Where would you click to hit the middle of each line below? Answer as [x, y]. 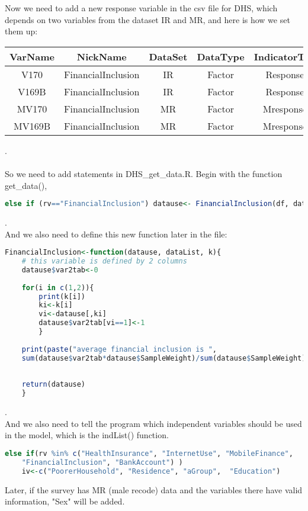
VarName [32, 56]
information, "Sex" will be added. [65, 501]
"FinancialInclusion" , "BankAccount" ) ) [102, 462]
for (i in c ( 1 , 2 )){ [58, 287]
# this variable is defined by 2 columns [104, 261]
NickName [102, 56]
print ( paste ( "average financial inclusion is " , [119, 349]
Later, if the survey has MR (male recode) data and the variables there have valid [154, 489]
